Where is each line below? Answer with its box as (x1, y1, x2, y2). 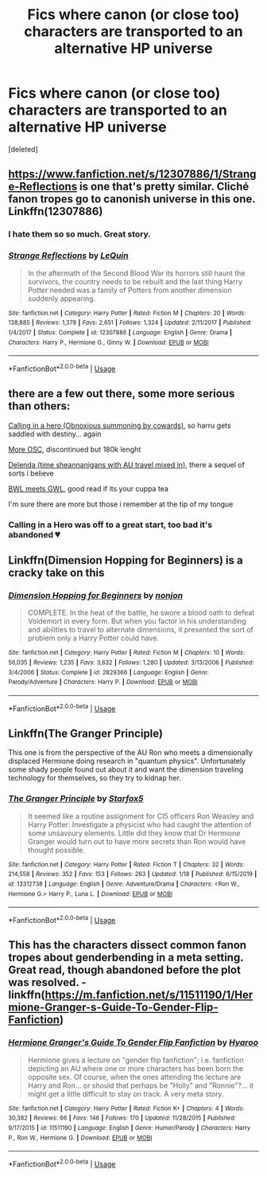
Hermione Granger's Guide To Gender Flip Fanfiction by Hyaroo (8, 1037, 258, 1048)
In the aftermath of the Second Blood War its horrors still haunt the (27, 268, 246, 278)
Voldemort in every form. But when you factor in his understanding (27, 616, 246, 626)
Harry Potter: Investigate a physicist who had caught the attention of (27, 819, 252, 829)
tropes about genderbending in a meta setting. (8, 951, 244, 964)
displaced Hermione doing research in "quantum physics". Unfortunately (8, 757, 246, 766)
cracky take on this (8, 565, 105, 579)
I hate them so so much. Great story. (8, 229, 151, 240)
